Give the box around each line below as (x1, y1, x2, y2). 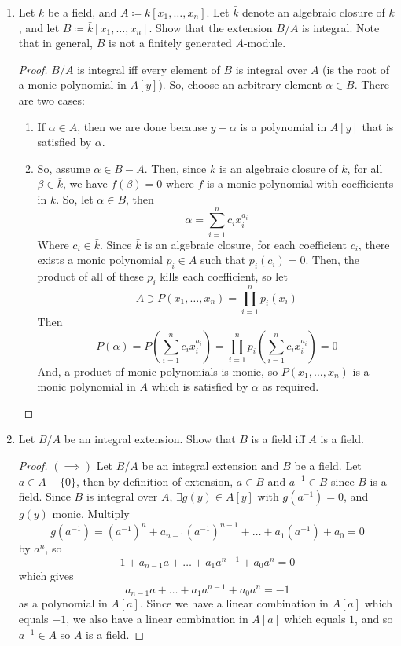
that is (362, 118, 394, 134)
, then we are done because (77, 118, 208, 134)
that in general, (18, 35, 93, 51)
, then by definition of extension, (75, 472, 234, 489)
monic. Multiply (52, 505, 130, 522)
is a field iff (251, 431, 305, 447)
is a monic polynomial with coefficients (206, 175, 394, 192)
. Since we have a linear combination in (139, 595, 329, 611)
